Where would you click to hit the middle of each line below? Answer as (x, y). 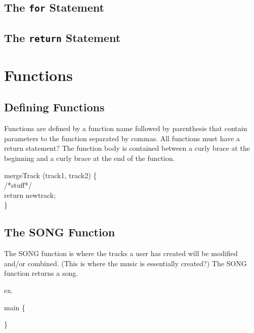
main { (15, 307)
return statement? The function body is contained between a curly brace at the (127, 148)
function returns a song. (41, 273)
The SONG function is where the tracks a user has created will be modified (121, 253)
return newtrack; (30, 195)
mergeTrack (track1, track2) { (51, 175)
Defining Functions (54, 107)
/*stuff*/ (18, 185)
